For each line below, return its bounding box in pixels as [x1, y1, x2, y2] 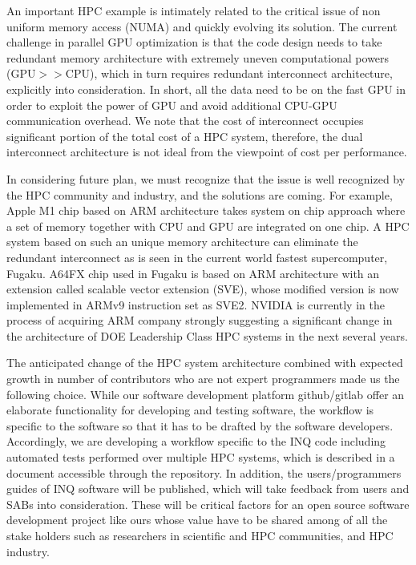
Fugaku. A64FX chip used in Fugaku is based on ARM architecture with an [6, 264, 380, 281]
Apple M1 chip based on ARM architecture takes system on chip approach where [6, 202, 406, 219]
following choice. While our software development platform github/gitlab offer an [6, 385, 405, 402]
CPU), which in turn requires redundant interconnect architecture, [65, 65, 393, 82]
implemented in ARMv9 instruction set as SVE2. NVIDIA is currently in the [6, 296, 385, 313]
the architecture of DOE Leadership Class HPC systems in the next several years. [6, 327, 408, 344]
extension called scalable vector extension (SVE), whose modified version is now [6, 280, 399, 297]
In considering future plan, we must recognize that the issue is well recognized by [6, 170, 406, 187]
